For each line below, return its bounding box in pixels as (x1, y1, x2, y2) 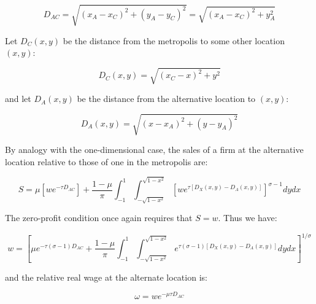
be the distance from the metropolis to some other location (63, 34, 285, 47)
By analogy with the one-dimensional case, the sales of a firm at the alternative (5, 143, 304, 156)
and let (5, 92, 31, 105)
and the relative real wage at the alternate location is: (5, 270, 207, 283)
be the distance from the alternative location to (77, 92, 256, 105)
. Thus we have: (218, 211, 277, 224)
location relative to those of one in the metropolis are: (5, 155, 208, 168)
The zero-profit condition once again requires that (5, 211, 193, 224)
